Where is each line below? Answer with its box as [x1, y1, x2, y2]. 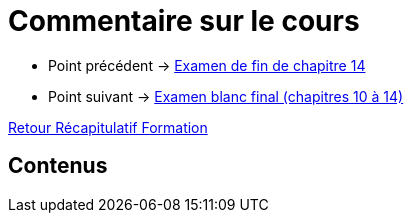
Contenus [8, 153, 108, 179]
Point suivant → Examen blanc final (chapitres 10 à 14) [48, 87, 404, 105]
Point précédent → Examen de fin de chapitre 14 [48, 56, 366, 74]
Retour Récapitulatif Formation [8, 118, 208, 136]
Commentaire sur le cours [8, 4, 360, 38]
